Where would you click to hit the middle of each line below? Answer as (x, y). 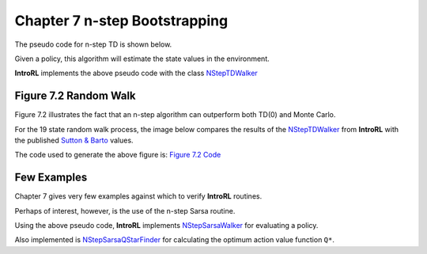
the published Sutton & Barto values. (74, 140)
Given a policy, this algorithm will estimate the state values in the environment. (142, 59)
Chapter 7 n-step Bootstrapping (121, 21)
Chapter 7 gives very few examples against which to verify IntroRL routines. (138, 196)
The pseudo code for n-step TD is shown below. (93, 44)
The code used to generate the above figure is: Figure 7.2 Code (118, 155)
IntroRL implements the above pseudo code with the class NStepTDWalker (136, 73)
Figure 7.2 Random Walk (75, 96)
